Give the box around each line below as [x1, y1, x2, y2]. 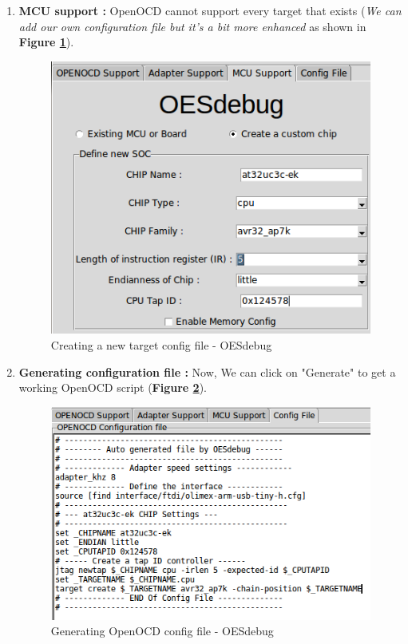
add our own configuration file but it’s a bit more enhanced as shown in [18, 18, 366, 34]
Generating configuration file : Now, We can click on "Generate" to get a [18, 363, 396, 380]
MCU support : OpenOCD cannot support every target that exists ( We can [18, 2, 402, 18]
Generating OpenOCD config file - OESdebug [50, 622, 274, 639]
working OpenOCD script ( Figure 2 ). [18, 379, 207, 396]
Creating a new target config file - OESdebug [50, 336, 272, 353]
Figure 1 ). [18, 34, 74, 50]
